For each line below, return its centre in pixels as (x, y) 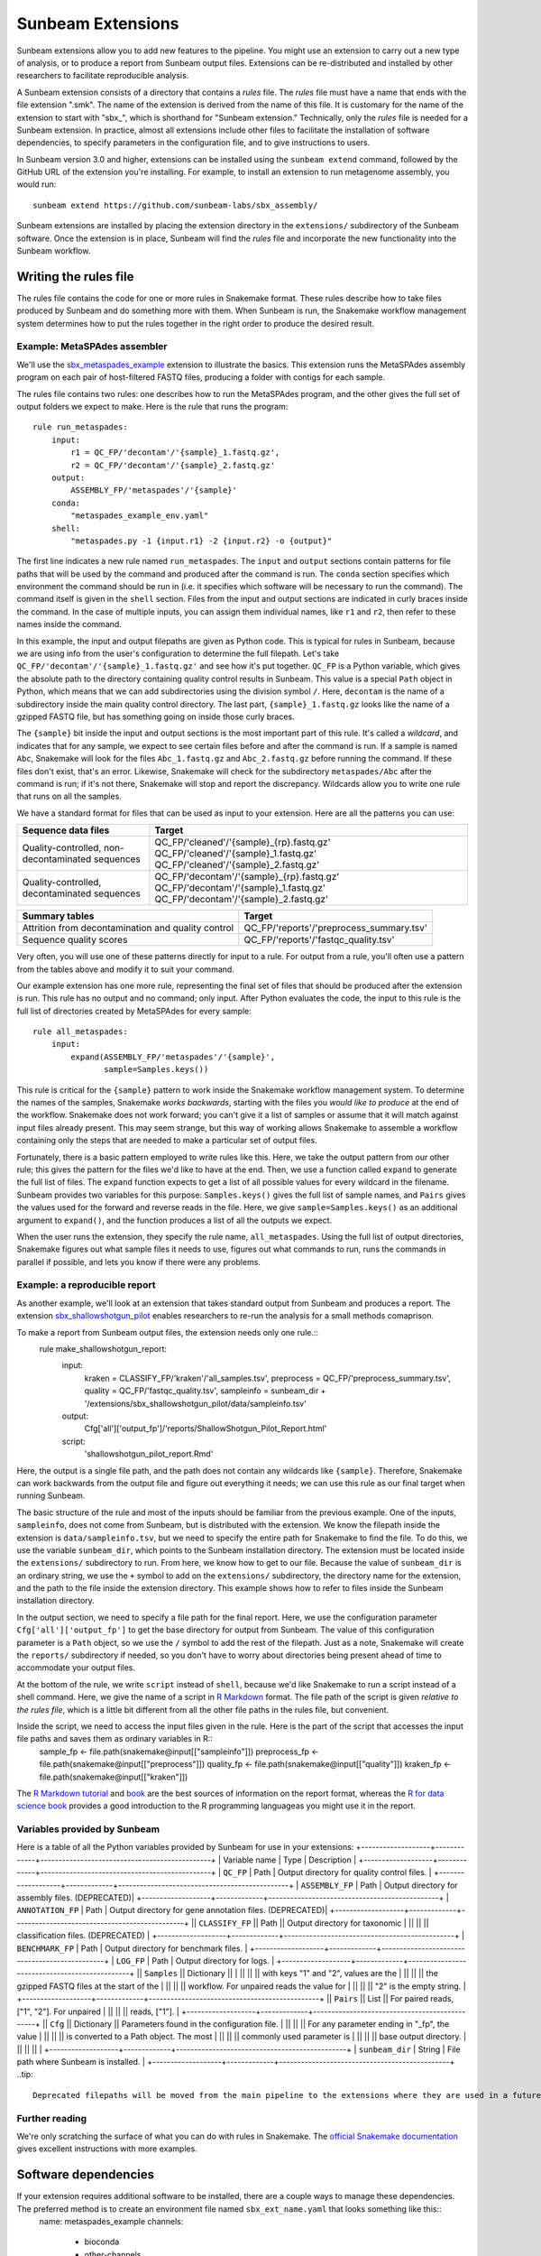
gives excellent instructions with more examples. (107, 2149)
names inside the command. (69, 624)
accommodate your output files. (76, 1668)
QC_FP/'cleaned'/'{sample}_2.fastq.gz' (237, 864)
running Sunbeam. (51, 1496)
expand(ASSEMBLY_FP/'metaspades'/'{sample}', (173, 1057)
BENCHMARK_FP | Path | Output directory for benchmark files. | (132, 1948)
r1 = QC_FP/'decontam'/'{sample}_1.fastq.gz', (175, 453)
